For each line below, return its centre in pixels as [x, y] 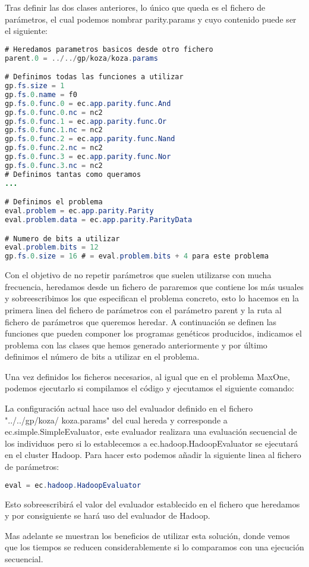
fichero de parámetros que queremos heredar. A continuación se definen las [141, 321]
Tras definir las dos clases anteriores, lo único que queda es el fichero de [135, 7]
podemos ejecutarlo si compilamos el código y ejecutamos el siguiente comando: [149, 388]
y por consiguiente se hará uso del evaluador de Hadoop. [108, 515]
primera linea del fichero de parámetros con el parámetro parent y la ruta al [143, 309]
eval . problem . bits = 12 [52, 247]
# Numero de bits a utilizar [62, 239]
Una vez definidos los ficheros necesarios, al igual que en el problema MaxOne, [147, 376]
